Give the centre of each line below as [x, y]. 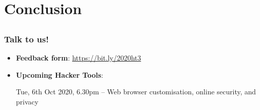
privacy [27, 101]
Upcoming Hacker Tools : [59, 74]
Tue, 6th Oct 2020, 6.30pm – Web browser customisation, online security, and [136, 92]
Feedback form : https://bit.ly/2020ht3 [78, 58]
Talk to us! [26, 39]
